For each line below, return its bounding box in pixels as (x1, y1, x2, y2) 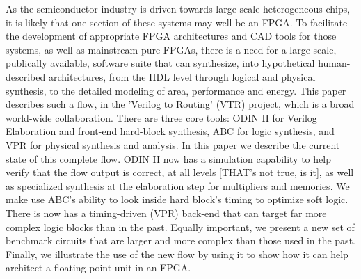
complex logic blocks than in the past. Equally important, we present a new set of (6, 219, 355, 234)
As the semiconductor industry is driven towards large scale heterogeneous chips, (6, 1, 351, 15)
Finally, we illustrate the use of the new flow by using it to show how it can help (6, 246, 348, 261)
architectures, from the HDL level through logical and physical (48, 69, 316, 83)
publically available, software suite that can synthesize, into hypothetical (6, 56, 315, 70)
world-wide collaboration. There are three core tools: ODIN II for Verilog (6, 110, 317, 125)
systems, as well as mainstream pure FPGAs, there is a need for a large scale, (6, 42, 337, 56)
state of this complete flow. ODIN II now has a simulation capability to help (6, 151, 331, 166)
